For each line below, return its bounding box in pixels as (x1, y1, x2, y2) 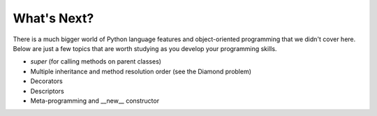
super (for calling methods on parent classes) (30, 57, 162, 66)
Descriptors (30, 87, 64, 95)
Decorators (30, 77, 63, 85)
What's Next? (13, 10, 94, 26)
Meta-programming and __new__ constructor (30, 96, 160, 105)
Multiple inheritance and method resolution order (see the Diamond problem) (30, 67, 251, 75)
